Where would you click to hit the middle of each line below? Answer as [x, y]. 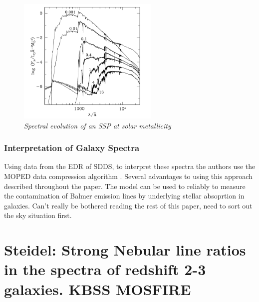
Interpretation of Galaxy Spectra [72, 148]
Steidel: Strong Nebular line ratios [125, 250]
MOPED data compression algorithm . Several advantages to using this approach [128, 176]
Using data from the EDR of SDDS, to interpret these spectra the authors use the [130, 166]
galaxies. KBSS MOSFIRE [98, 289]
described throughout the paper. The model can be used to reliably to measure [125, 186]
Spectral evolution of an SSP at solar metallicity [98, 125]
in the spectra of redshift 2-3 [105, 269]
